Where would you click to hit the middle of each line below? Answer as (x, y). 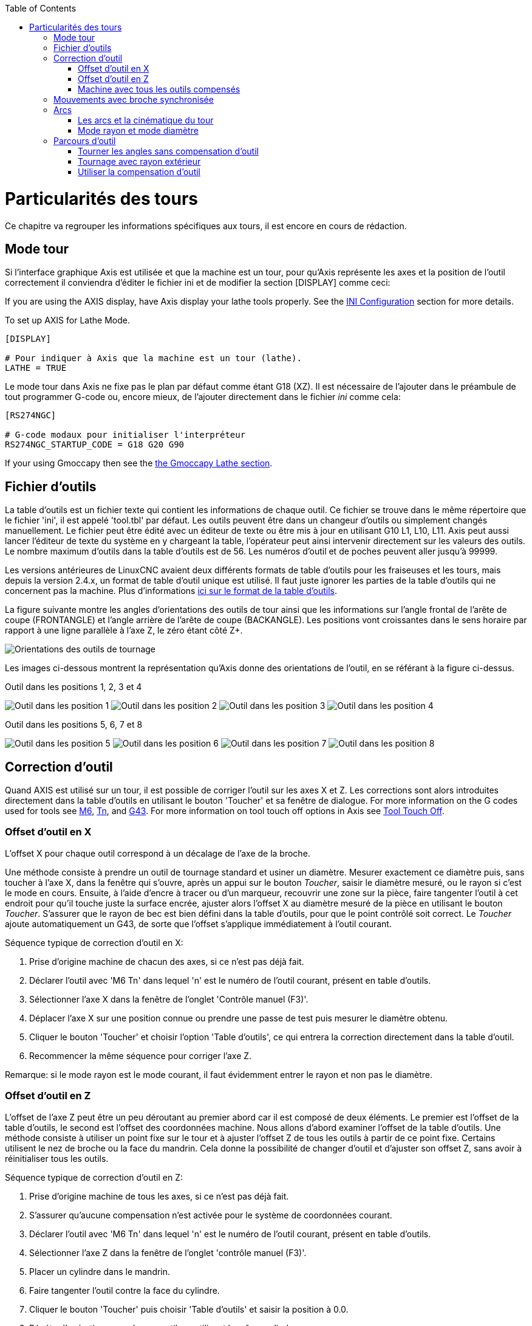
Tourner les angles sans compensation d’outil (168, 151)
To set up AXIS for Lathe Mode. (67, 320)
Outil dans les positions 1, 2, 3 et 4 (73, 687)
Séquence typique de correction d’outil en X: (94, 942)
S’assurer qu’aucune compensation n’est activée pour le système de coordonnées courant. (211, 1215)
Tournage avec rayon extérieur (139, 161)
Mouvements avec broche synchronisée (134, 99)
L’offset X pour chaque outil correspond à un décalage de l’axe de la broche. (158, 853)
